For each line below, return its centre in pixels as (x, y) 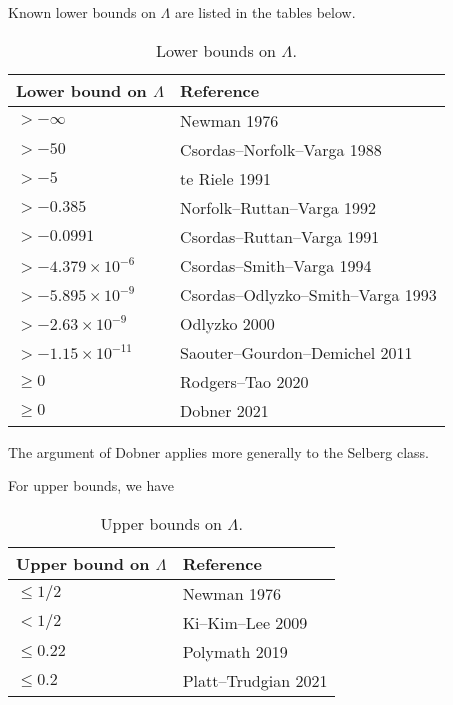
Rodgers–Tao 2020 (244, 381)
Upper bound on (83, 563)
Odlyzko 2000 (227, 323)
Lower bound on (81, 90)
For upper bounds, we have (91, 485)
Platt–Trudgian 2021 (255, 680)
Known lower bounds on (82, 12)
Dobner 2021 (224, 410)
